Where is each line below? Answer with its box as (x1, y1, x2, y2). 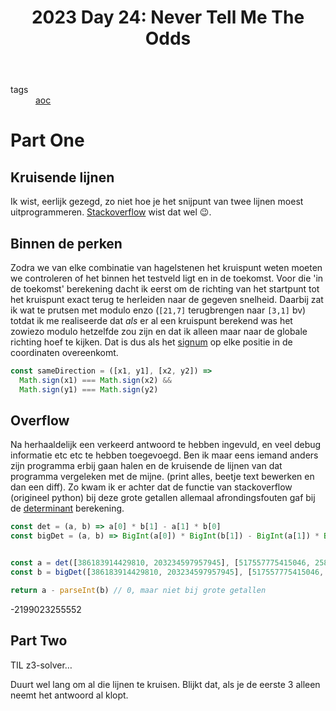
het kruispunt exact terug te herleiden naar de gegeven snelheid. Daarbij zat (10, 294, 324, 305)
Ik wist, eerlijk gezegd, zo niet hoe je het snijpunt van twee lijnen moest (10, 196, 304, 208)
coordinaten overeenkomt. (10, 347, 119, 358)
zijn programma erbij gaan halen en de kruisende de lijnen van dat (10, 460, 283, 472)
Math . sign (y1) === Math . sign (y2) (19, 384, 159, 395)
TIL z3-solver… (10, 659, 73, 671)
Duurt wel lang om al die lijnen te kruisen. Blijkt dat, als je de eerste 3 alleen (10, 678, 321, 690)
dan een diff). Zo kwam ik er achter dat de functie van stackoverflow (10, 481, 293, 493)
